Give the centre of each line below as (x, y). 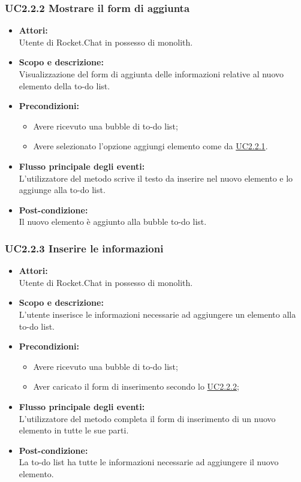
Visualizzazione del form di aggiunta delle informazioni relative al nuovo (151, 74)
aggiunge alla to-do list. (62, 190)
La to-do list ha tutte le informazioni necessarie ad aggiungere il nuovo (149, 462)
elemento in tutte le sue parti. (74, 430)
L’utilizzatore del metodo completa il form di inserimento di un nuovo (147, 418)
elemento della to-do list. (64, 85)
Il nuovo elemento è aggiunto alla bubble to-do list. (113, 222)
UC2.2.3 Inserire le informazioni (84, 248)
